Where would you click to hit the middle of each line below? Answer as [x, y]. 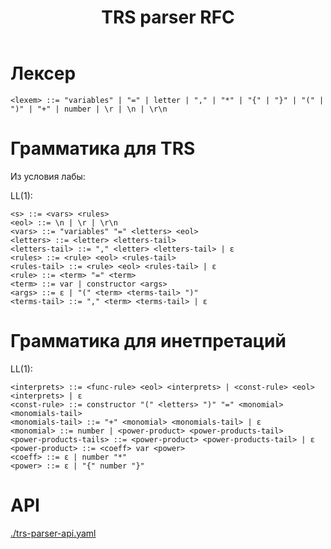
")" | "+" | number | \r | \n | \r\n [89, 109]
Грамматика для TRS [103, 148]
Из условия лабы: [48, 176]
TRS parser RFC [168, 17]
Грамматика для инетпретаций [148, 341]
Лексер [43, 73]
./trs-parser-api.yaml [53, 533]
